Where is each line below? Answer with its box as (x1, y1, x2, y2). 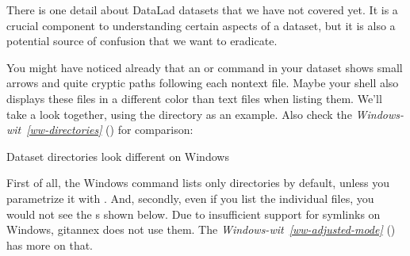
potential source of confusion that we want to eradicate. (6, 32, 278, 49)
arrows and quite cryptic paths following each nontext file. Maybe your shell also (6, 75, 399, 91)
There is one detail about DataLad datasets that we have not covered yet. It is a (6, 2, 398, 17)
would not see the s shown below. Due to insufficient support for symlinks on (6, 205, 381, 222)
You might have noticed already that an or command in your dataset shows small (6, 59, 403, 75)
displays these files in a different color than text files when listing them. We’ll (6, 90, 382, 106)
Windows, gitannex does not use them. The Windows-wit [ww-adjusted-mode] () (6, 221, 396, 238)
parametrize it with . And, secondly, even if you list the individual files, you (6, 189, 374, 206)
